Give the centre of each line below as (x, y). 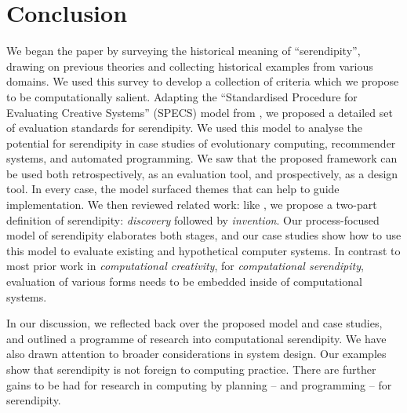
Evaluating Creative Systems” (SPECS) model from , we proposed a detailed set (200, 112)
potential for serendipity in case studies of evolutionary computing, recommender (201, 143)
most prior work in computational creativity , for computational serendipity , (185, 266)
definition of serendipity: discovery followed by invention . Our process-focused (193, 219)
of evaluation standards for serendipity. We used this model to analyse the (185, 128)
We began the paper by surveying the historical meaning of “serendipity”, (184, 51)
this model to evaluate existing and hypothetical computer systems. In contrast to (203, 250)
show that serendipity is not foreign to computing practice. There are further (191, 369)
